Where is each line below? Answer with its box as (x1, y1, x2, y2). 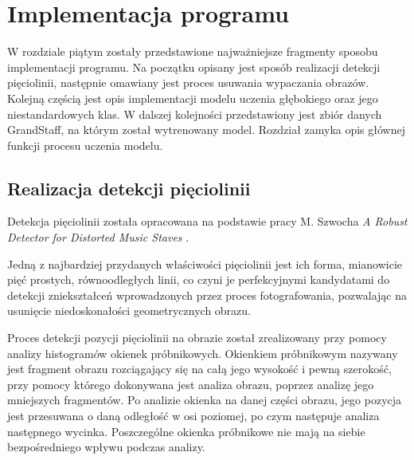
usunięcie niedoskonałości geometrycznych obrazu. (7, 302, 251, 319)
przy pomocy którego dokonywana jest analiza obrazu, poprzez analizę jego (7, 375, 374, 392)
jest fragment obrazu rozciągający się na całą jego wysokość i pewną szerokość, (7, 360, 392, 377)
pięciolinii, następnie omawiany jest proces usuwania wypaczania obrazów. (7, 74, 369, 91)
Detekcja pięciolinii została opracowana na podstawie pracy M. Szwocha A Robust (7, 213, 408, 230)
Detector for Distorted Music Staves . (7, 229, 189, 246)
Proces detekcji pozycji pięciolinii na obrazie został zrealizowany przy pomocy (7, 329, 387, 346)
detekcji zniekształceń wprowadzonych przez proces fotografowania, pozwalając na (7, 286, 407, 303)
